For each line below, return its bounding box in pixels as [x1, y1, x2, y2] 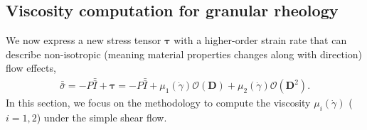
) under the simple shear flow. [36, 110, 167, 125]
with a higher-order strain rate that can [174, 33, 347, 48]
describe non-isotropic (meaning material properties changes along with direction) [6, 46, 363, 61]
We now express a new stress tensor [6, 33, 161, 48]
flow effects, [6, 60, 56, 75]
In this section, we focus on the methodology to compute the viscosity [6, 95, 311, 110]
